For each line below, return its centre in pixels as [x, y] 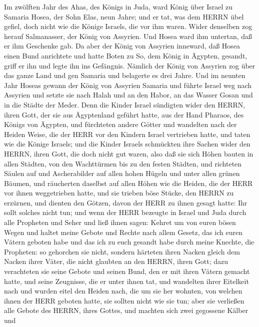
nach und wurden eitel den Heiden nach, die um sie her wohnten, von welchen [123, 291]
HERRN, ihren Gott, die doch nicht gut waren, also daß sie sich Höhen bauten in [129, 153]
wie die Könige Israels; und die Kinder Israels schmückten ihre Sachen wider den [127, 144]
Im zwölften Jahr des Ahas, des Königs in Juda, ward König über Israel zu [118, 6]
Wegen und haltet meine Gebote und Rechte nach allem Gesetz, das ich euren [123, 232]
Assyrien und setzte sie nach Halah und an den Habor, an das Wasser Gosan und [128, 95]
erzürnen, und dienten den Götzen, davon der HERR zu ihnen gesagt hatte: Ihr [126, 202]
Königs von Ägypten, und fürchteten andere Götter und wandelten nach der [120, 124]
